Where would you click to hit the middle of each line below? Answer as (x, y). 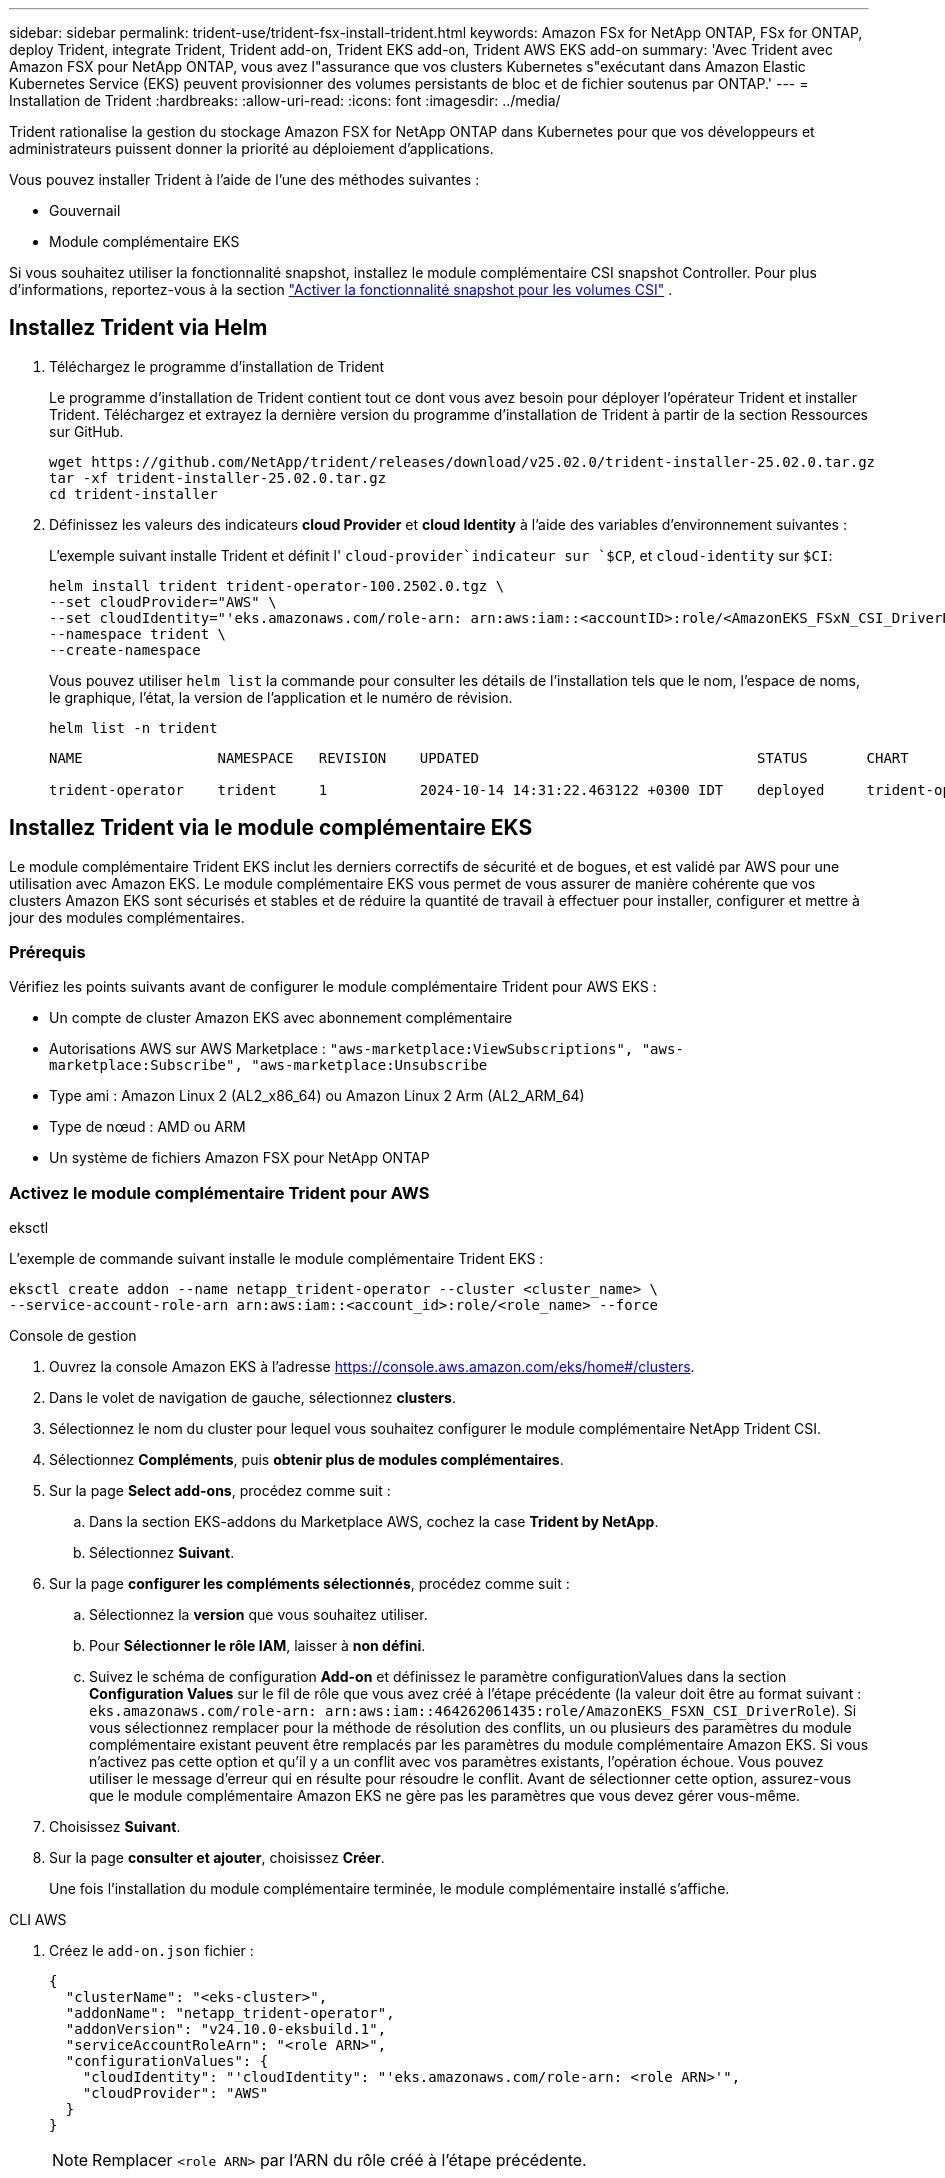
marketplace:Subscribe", (146, 1065)
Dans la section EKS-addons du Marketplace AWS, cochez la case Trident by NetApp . (374, 1522)
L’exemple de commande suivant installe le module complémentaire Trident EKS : (276, 1259)
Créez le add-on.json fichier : (151, 1951)
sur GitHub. (86, 431)
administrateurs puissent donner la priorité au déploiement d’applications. (251, 148)
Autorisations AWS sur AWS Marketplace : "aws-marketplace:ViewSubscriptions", (341, 1049)
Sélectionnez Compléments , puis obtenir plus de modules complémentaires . (306, 1460)
